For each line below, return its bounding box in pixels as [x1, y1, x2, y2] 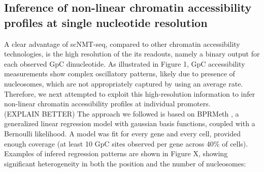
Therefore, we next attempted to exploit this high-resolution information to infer [4, 88, 255, 99]
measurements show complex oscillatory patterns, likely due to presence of [4, 68, 235, 79]
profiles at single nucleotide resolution [4, 14, 208, 30]
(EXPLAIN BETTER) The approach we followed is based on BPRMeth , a [4, 108, 239, 119]
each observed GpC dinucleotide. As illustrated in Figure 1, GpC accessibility [4, 58, 245, 69]
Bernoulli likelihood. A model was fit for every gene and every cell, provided [4, 128, 241, 138]
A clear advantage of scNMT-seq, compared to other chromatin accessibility [4, 38, 240, 49]
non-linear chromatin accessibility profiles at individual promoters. [4, 98, 211, 109]
